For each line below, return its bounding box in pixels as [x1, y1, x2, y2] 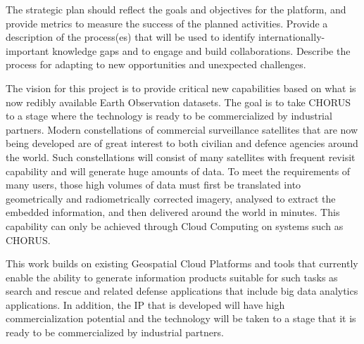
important [6, 43, 49, 58]
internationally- [258, 30, 325, 44]
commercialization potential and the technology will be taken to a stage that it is [6, 311, 356, 326]
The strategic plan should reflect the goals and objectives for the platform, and [6, 2, 346, 16]
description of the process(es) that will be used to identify [6, 30, 256, 44]
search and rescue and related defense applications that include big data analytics [6, 284, 358, 298]
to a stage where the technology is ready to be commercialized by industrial [6, 108, 332, 123]
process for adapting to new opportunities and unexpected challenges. [6, 57, 306, 72]
